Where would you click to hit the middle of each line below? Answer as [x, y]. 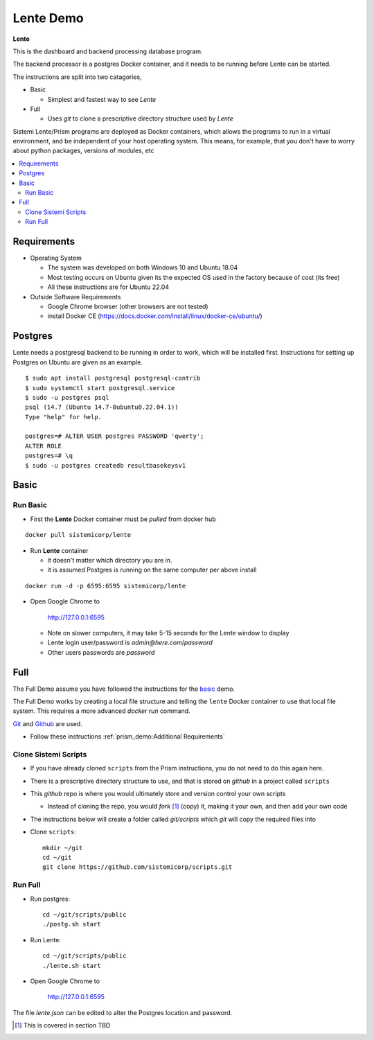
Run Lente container [60, 550]
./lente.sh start [72, 966]
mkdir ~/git [63, 848]
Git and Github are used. [47, 723]
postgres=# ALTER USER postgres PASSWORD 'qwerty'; [115, 436]
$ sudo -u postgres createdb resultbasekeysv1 [106, 465]
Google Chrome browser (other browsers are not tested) [128, 307]
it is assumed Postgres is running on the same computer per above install [152, 570]
